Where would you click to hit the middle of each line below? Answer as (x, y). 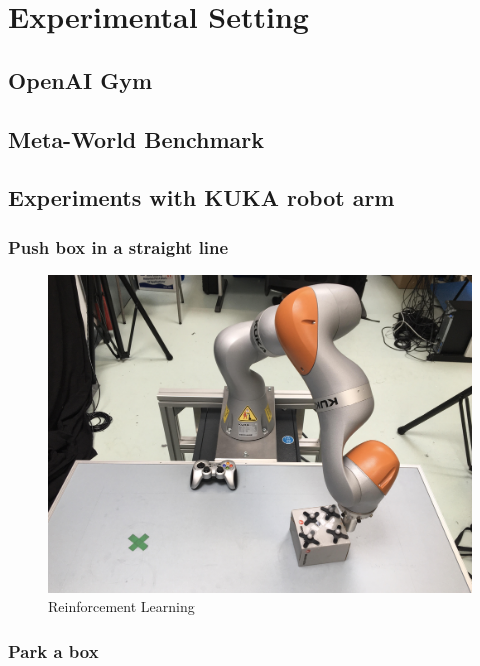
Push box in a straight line (118, 246)
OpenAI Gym (80, 79)
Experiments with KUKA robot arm (201, 197)
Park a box (53, 650)
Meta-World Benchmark (136, 138)
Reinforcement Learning (121, 606)
